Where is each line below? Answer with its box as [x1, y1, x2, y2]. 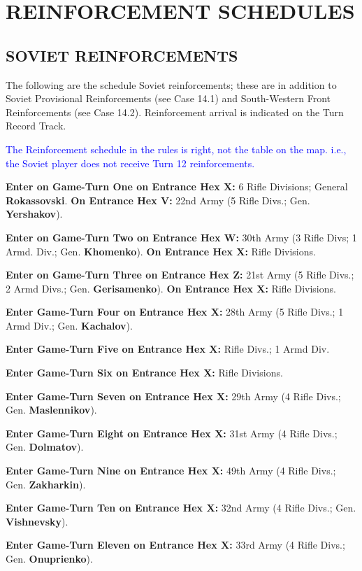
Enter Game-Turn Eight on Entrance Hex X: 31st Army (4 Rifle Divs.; [6, 425, 338, 440]
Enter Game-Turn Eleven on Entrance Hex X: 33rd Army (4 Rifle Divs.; [6, 537, 345, 552]
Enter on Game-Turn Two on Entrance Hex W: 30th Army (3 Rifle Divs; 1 [6, 230, 357, 244]
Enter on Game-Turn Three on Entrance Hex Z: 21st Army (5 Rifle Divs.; [6, 267, 354, 282]
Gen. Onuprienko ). [6, 551, 93, 566]
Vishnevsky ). [6, 514, 68, 528]
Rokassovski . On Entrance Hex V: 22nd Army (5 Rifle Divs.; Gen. [6, 192, 310, 207]
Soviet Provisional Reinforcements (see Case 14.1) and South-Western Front [6, 91, 331, 106]
